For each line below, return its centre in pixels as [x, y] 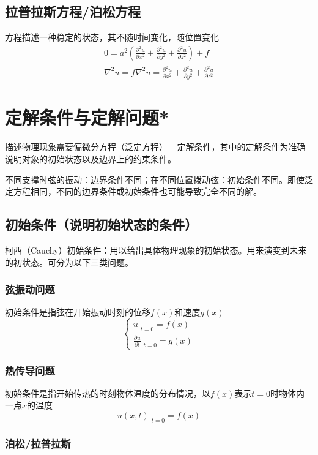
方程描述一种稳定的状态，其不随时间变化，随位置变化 [112, 37]
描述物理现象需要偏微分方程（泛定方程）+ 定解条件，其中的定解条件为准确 [155, 147]
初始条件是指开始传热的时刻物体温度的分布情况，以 [108, 393]
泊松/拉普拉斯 [38, 443]
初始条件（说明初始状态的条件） [101, 224]
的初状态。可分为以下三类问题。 [69, 262]
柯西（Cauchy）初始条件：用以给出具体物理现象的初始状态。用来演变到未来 [156, 250]
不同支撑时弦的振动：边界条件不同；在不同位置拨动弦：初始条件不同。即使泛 [159, 179]
